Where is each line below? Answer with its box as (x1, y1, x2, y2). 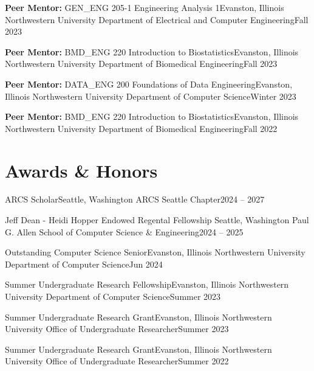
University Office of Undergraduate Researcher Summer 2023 (5, 322, 229, 335)
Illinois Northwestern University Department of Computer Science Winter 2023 (5, 89, 296, 102)
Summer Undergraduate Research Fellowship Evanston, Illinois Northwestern (5, 278, 289, 291)
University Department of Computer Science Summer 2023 (5, 290, 221, 303)
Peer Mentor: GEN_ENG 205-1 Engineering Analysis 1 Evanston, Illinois (5, 1, 284, 13)
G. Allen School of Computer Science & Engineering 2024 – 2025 (5, 225, 244, 238)
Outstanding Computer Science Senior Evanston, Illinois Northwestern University (5, 246, 305, 258)
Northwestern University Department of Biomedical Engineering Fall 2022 (5, 122, 278, 134)
